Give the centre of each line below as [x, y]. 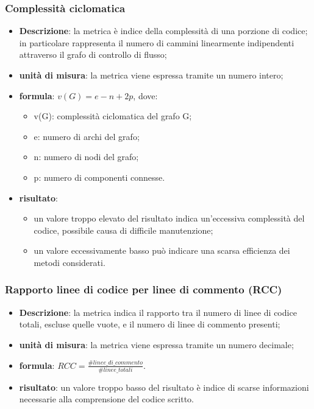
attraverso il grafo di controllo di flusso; [93, 54]
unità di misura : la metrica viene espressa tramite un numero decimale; [156, 344]
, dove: [145, 95]
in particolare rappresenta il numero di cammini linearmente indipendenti [157, 42]
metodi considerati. [70, 262]
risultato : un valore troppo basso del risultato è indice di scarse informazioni [164, 387]
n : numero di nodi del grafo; [86, 157]
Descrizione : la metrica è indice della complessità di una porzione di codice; [163, 31]
